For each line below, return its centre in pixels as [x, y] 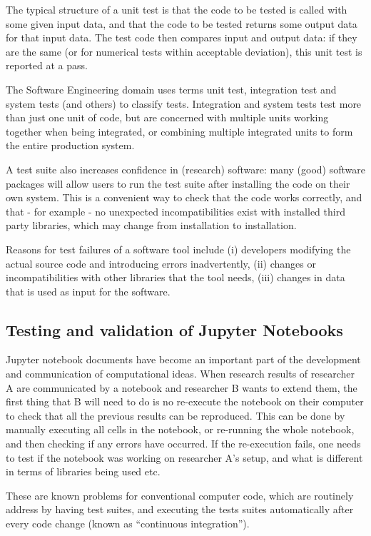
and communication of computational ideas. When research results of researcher [181, 374]
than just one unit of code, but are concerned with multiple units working [167, 117]
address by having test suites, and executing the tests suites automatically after [180, 509]
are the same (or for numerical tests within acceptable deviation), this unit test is [184, 51]
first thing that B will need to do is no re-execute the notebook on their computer [185, 401]
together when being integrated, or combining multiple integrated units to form [179, 131]
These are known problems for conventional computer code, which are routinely [180, 495]
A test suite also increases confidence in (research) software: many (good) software [185, 169]
